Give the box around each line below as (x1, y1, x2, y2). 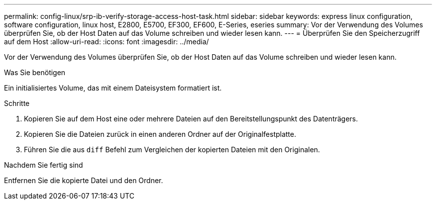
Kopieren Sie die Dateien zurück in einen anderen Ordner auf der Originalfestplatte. (24, 130, 297, 138)
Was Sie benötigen (4, 68, 66, 77)
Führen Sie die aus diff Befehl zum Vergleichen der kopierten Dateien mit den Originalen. (24, 145, 320, 154)
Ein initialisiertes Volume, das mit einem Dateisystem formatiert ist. (4, 84, 222, 92)
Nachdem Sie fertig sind (4, 161, 83, 169)
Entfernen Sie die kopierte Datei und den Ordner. (4, 176, 163, 185)
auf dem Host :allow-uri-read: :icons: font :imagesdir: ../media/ (4, 37, 209, 46)
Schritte (4, 99, 30, 107)
